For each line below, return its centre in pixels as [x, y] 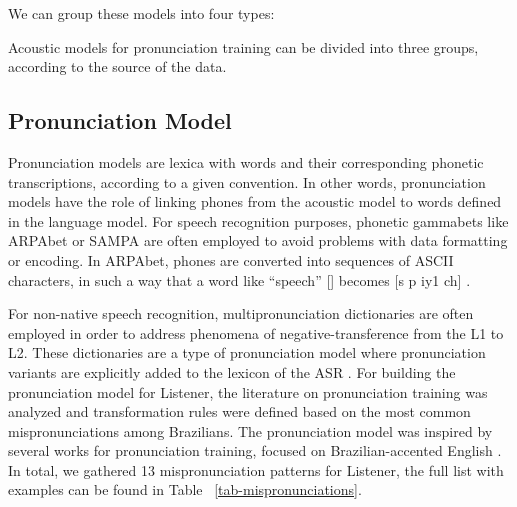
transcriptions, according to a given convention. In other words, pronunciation [247, 181]
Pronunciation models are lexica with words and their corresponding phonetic [246, 161]
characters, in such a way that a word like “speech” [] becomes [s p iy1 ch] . [239, 279]
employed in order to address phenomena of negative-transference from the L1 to [256, 332]
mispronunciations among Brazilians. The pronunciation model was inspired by [250, 430]
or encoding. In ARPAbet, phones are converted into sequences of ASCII [231, 259]
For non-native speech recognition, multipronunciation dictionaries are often [241, 313]
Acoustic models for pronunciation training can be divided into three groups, [243, 46]
